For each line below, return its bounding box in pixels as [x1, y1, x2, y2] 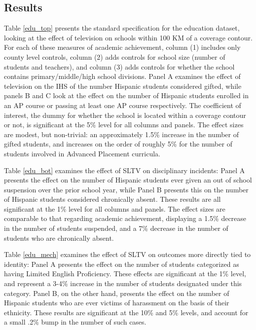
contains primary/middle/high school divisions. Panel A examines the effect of [4, 71, 241, 81]
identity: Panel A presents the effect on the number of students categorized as [4, 258, 239, 269]
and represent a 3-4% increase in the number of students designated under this [4, 278, 242, 289]
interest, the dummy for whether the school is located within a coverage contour [4, 110, 246, 120]
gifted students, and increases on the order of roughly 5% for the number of [4, 139, 232, 149]
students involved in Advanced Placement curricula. [4, 148, 160, 158]
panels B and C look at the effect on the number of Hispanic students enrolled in [4, 90, 249, 101]
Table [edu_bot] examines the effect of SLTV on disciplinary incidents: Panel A [4, 165, 245, 175]
